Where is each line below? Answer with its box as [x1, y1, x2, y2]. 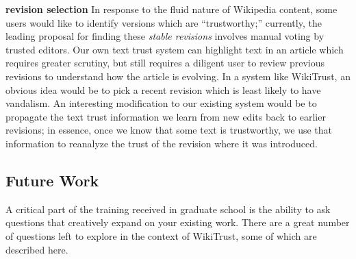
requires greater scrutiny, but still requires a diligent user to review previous [5, 56, 325, 70]
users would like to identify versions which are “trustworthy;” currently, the [5, 15, 322, 29]
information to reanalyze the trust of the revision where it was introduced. [5, 136, 318, 150]
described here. [5, 242, 68, 256]
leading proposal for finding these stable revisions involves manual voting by [5, 29, 325, 43]
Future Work [5, 169, 99, 190]
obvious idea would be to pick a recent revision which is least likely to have [5, 82, 321, 97]
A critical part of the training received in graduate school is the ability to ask [5, 201, 331, 216]
